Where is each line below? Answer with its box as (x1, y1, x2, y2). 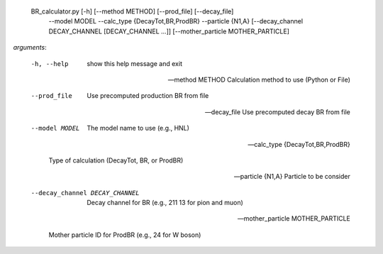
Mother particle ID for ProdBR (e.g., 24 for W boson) (48, 231, 201, 239)
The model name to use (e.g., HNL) (87, 124, 189, 133)
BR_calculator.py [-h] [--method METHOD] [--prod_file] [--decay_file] (30, 7, 234, 16)
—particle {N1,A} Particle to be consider (234, 172, 350, 181)
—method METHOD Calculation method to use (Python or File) (167, 75, 350, 84)
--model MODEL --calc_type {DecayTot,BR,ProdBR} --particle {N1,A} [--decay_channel (48, 17, 304, 26)
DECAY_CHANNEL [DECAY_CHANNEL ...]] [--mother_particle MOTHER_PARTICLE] (48, 27, 290, 35)
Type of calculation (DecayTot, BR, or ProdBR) (48, 156, 184, 165)
